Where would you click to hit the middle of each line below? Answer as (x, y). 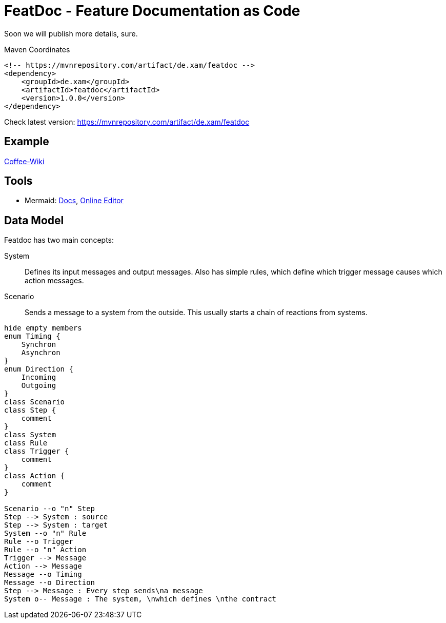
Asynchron (41, 353)
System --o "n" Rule (45, 533)
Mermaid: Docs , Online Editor (74, 201)
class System (30, 435)
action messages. (54, 281)
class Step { (30, 410)
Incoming (39, 377)
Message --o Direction (50, 583)
